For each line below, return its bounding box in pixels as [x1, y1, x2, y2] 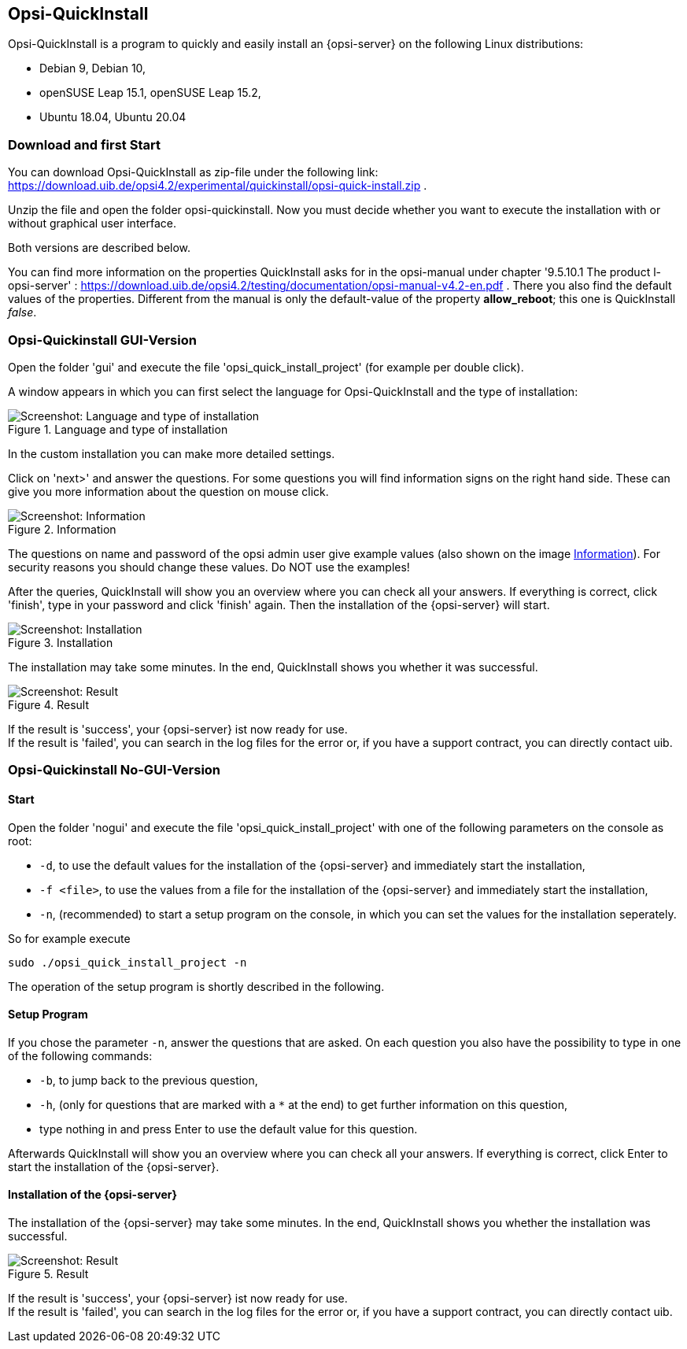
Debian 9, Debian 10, [39, 61, 146, 76]
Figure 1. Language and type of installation [8, 422, 228, 436]
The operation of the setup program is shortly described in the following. [8, 979, 385, 993]
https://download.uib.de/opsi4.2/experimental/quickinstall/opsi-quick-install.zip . [8, 179, 427, 193]
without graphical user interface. [8, 216, 176, 231]
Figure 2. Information [8, 522, 116, 536]
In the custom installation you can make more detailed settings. [8, 446, 335, 460]
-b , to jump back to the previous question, [39, 1073, 258, 1087]
